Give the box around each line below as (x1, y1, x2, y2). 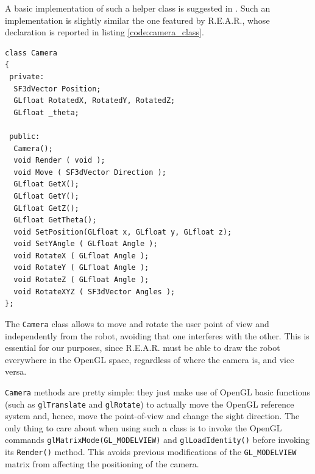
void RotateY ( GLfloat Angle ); (13, 263, 149, 272)
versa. (5, 365, 27, 378)
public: (9, 132, 40, 141)
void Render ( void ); (13, 156, 105, 165)
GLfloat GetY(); (13, 191, 79, 200)
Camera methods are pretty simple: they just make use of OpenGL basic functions (5, 385, 311, 398)
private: (9, 72, 44, 81)
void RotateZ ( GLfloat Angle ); (13, 275, 149, 285)
